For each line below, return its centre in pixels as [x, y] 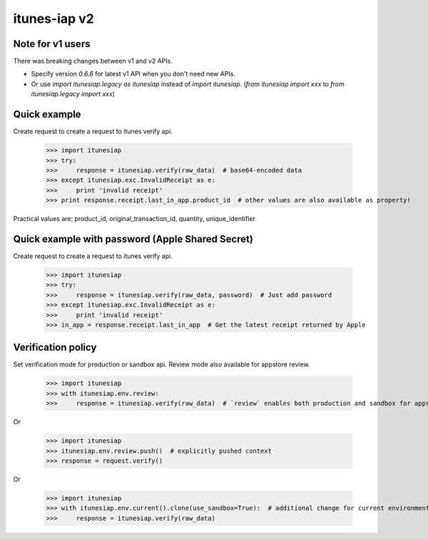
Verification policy [55, 348]
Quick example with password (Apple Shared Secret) [133, 239]
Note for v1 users [52, 44]
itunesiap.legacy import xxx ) [73, 94]
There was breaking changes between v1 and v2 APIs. [93, 61]
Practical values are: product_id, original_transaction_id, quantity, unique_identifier [134, 219]
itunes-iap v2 [53, 19]
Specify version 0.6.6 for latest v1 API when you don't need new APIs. [133, 74]
